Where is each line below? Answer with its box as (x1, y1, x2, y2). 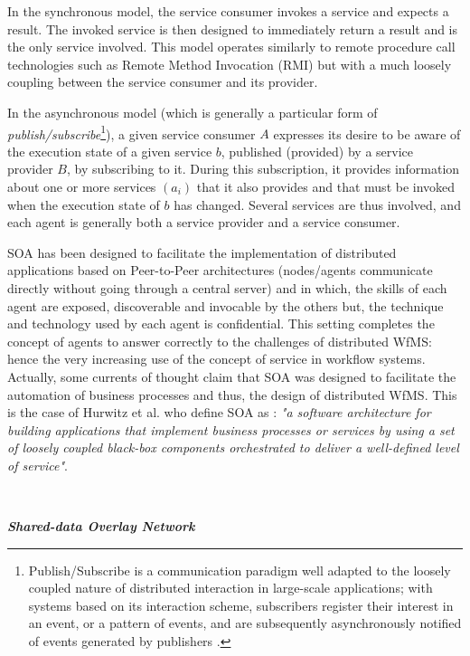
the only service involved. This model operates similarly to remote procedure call (7, 37, 456, 56)
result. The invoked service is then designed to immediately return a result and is (7, 19, 458, 38)
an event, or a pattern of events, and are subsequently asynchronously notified (28, 613, 462, 632)
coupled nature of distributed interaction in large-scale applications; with (28, 578, 433, 597)
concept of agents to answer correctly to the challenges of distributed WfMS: (7, 331, 432, 350)
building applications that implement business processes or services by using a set (7, 420, 455, 439)
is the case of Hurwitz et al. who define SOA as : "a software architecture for (7, 403, 431, 422)
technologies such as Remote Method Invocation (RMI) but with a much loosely (7, 54, 452, 73)
